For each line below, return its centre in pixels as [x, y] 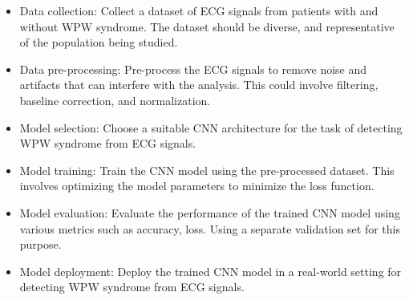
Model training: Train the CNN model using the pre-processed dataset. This [207, 170]
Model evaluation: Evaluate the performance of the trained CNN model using [210, 212]
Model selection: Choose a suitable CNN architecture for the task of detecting [211, 127]
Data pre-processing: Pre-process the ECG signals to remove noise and [193, 69]
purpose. [40, 244]
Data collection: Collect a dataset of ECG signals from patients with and [199, 10]
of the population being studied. [99, 42]
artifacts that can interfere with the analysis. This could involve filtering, [199, 85]
